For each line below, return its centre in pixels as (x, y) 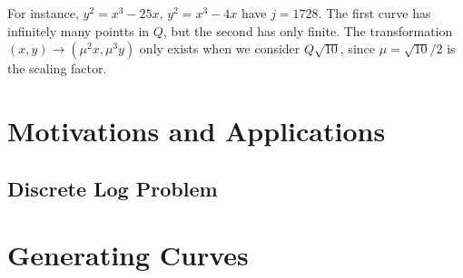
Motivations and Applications (197, 130)
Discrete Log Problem (113, 188)
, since (357, 48)
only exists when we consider (220, 48)
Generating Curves (128, 255)
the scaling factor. (57, 68)
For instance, (43, 13)
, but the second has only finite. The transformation (308, 30)
